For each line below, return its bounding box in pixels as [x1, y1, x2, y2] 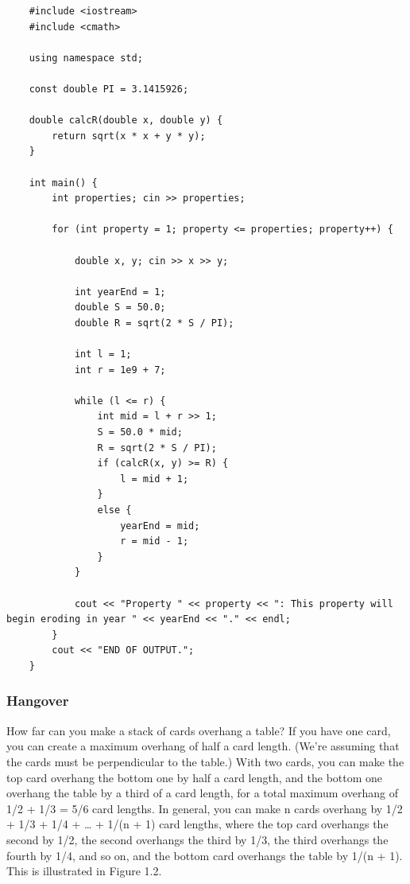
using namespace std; [29, 52, 143, 64]
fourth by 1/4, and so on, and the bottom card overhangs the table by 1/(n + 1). [6, 847, 403, 863]
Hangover [6, 691, 69, 711]
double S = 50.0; [74, 302, 166, 313]
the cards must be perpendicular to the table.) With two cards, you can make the [6, 753, 404, 769]
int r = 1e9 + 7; [74, 364, 166, 376]
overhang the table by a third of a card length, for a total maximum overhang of [6, 785, 398, 801]
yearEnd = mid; [120, 520, 200, 532]
